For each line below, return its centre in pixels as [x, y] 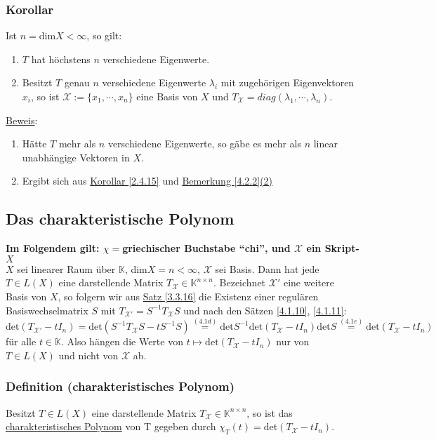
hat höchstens [61, 59]
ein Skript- [333, 248]
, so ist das [270, 412]
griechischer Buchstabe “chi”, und [206, 248]
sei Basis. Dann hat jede [267, 268]
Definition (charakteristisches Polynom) [120, 386]
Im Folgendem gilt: [53, 248]
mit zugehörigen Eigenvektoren [288, 82]
